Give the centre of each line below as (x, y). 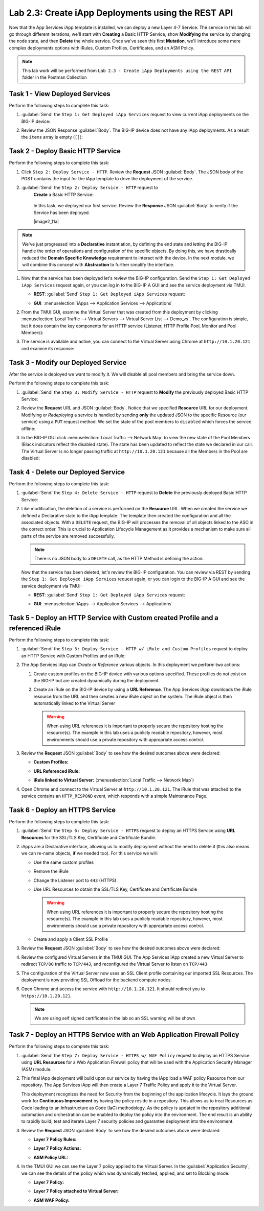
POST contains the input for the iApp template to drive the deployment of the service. (107, 179)
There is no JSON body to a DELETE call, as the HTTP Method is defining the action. (119, 559)
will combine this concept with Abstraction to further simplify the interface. (98, 264)
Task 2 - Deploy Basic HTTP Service (65, 151)
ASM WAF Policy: (52, 1200)
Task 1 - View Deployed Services (60, 94)
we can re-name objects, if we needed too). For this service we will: (90, 853)
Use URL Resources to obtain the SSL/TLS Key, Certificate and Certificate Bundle (115, 889)
